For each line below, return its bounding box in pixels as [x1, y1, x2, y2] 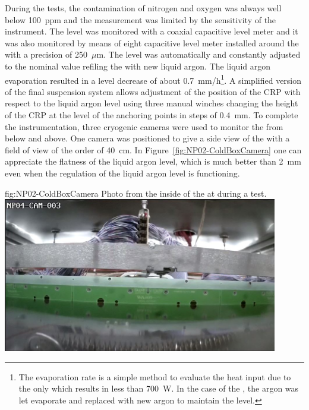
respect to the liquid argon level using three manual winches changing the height [5, 97, 298, 109]
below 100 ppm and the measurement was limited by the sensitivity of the [5, 13, 276, 26]
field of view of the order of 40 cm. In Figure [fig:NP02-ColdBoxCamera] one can [5, 143, 302, 156]
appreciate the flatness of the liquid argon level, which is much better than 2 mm [5, 155, 301, 168]
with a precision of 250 [5, 48, 87, 61]
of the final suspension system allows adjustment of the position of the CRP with [5, 85, 301, 97]
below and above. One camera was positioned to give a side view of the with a [5, 132, 290, 144]
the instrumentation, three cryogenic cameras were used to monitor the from [5, 120, 283, 133]
